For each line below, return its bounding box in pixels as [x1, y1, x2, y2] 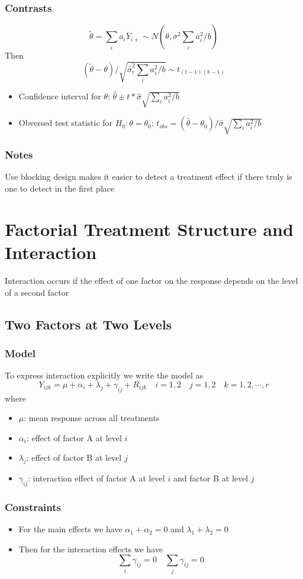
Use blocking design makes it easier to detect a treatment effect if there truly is [5, 170, 292, 183]
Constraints [5, 499, 61, 514]
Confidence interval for [18, 90, 101, 102]
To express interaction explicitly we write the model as [5, 369, 204, 381]
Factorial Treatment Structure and [5, 216, 294, 241]
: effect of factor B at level [26, 451, 122, 464]
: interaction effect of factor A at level [28, 472, 165, 484]
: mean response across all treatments [24, 412, 160, 424]
